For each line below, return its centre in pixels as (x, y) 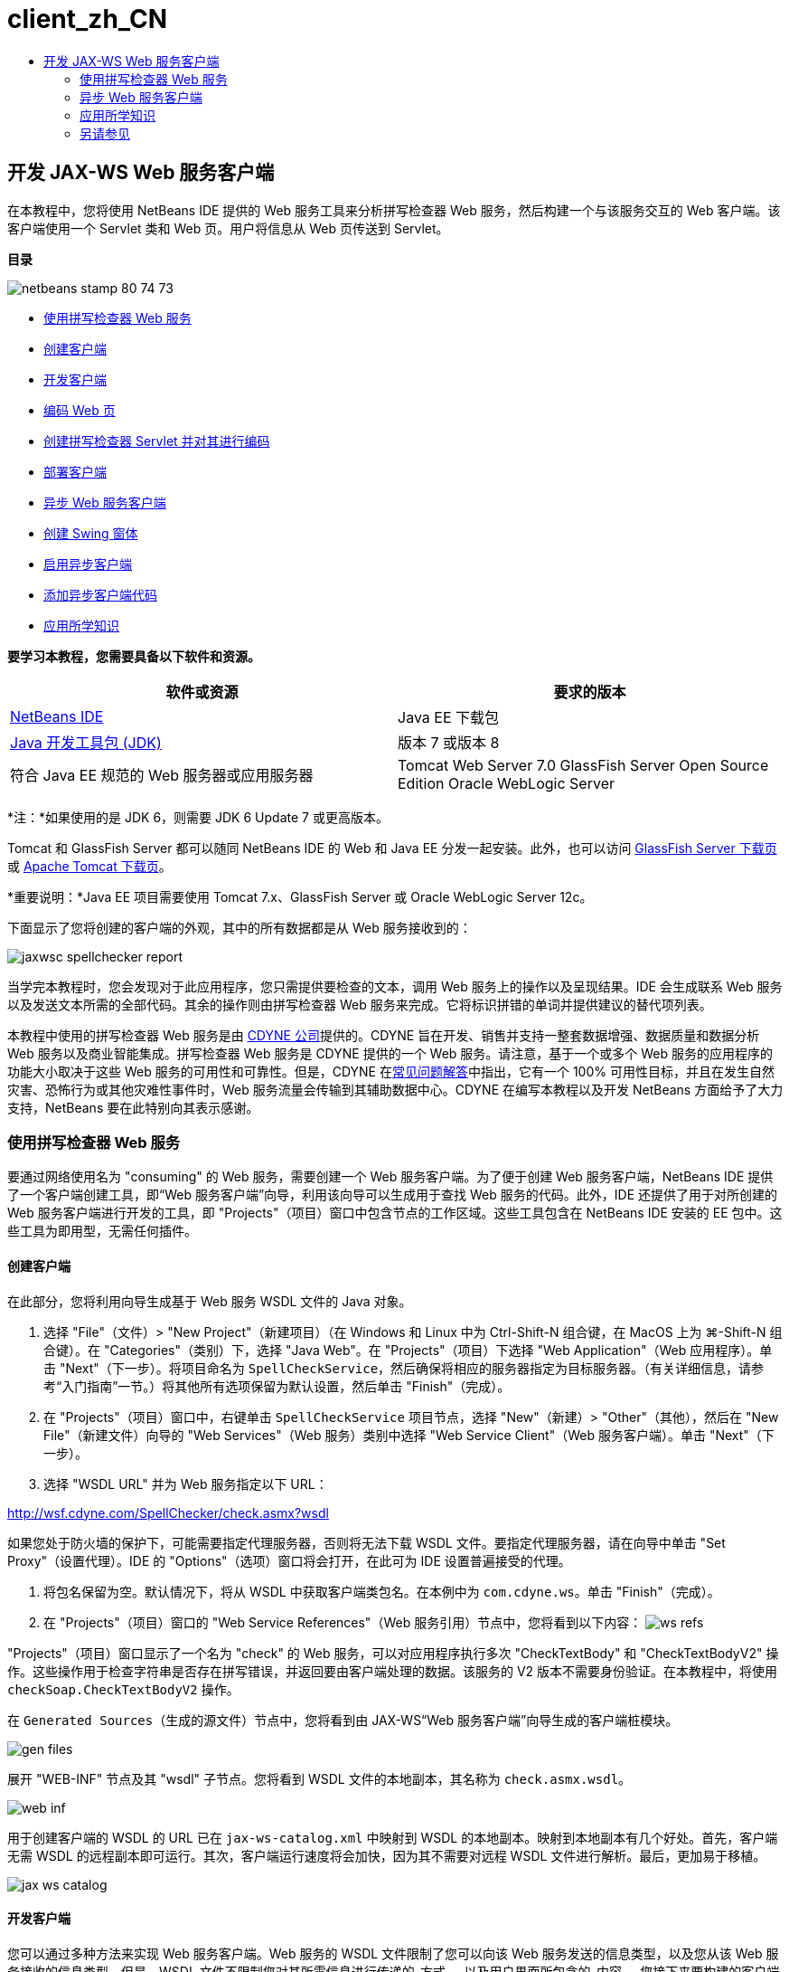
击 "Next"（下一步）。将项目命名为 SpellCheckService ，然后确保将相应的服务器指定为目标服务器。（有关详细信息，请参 (404, 1368)
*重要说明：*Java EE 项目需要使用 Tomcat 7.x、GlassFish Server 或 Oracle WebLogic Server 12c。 (300, 896)
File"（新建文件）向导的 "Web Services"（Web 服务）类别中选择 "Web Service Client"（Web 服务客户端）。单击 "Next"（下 (409, 1435)
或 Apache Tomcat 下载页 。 (89, 866)
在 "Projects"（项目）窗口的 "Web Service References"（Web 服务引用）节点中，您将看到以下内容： (343, 1622)
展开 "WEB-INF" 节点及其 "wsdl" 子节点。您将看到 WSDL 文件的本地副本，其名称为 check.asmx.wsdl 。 (319, 1778)
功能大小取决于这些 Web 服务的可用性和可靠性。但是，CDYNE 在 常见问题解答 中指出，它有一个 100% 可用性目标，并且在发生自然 (391, 1071)
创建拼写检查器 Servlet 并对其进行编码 (157, 441)
